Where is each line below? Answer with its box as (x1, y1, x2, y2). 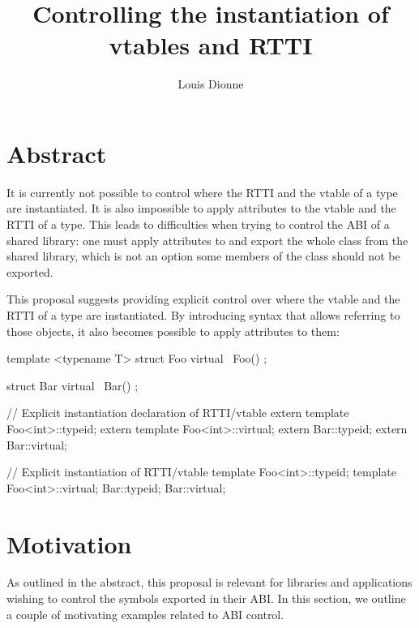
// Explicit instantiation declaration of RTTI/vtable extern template (6, 404, 349, 421)
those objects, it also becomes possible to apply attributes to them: (6, 322, 340, 339)
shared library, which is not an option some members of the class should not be (6, 247, 400, 265)
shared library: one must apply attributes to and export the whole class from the (6, 231, 408, 248)
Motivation (6, 527, 132, 560)
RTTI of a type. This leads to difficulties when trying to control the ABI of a (6, 216, 390, 233)
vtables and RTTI (109, 28, 313, 62)
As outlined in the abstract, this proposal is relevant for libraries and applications (6, 574, 413, 591)
